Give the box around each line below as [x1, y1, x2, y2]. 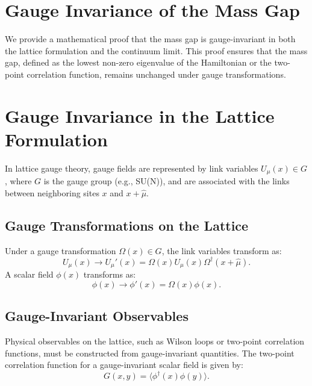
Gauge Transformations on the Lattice [5, 216, 249, 234]
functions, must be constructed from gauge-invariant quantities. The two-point [5, 346, 295, 359]
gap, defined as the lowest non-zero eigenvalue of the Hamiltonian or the [5, 56, 272, 69]
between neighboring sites [5, 186, 99, 199]
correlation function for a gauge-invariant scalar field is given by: [5, 358, 243, 371]
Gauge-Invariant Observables [5, 307, 189, 325]
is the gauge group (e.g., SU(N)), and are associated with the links [43, 175, 290, 187]
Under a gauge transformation [5, 244, 116, 257]
